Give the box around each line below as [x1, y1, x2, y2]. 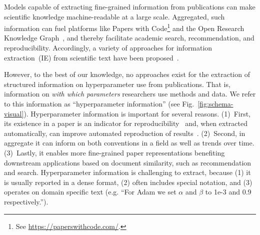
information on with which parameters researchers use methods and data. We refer [4, 88, 256, 99]
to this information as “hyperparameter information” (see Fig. [4, 98, 194, 108]
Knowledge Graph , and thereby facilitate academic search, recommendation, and [4, 32, 254, 43]
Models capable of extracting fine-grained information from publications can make [4, 1, 255, 11]
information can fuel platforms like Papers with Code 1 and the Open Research [4, 21, 244, 33]
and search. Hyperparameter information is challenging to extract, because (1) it [4, 167, 251, 177]
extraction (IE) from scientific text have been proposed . [4, 52, 179, 62]
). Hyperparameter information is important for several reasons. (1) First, [23, 108, 251, 118]
